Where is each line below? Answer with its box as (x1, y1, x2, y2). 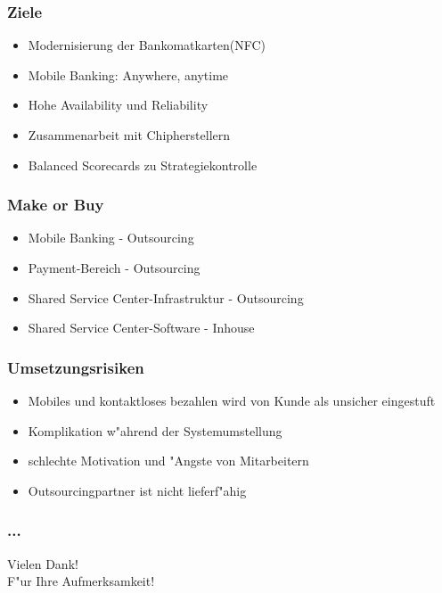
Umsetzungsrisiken (7, 356, 144, 378)
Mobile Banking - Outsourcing (28, 228, 194, 247)
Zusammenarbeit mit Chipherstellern (28, 126, 231, 144)
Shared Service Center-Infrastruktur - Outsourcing (28, 288, 304, 307)
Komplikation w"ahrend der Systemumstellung (28, 421, 282, 440)
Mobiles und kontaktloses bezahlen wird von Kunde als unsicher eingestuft (28, 391, 436, 409)
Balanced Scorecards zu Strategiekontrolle (28, 155, 258, 174)
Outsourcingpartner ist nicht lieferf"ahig (28, 481, 247, 499)
